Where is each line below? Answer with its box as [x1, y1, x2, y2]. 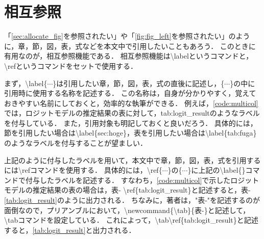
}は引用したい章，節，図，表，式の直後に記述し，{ [53, 77, 225, 88]
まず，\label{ [4, 77, 47, 88]
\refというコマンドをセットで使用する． [4, 60, 137, 71]
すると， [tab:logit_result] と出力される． [4, 224, 136, 235]
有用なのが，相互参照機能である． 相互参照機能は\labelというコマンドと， [4, 50, 253, 61]
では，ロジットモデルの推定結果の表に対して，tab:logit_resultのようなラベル [4, 108, 260, 118]
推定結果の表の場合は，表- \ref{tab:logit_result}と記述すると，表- [32, 184, 251, 195]
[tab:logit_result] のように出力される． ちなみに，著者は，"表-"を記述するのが [4, 195, 260, 205]
